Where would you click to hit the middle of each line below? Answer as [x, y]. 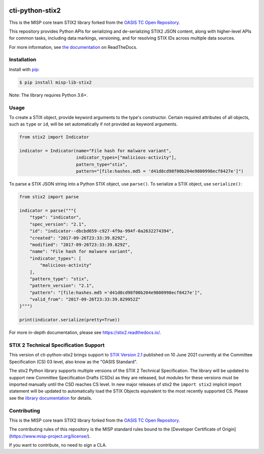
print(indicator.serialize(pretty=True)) [70, 320]
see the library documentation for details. [51, 398]
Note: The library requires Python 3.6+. [48, 95]
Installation [23, 60]
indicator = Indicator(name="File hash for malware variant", [95, 151]
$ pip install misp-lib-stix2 [55, 82]
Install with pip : [24, 69]
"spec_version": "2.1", [58, 224]
